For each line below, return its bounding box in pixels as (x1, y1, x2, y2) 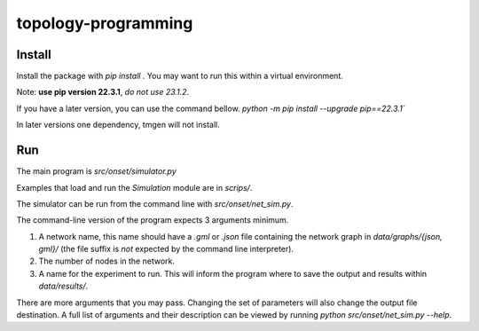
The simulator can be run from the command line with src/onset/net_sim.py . (16, 198, 294, 209)
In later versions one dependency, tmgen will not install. (16, 120, 221, 130)
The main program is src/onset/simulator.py (16, 166, 177, 177)
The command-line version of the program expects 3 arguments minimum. (16, 215, 289, 225)
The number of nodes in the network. (38, 256, 175, 266)
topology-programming (16, 13, 193, 33)
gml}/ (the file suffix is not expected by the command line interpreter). (38, 244, 294, 255)
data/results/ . (38, 280, 89, 292)
